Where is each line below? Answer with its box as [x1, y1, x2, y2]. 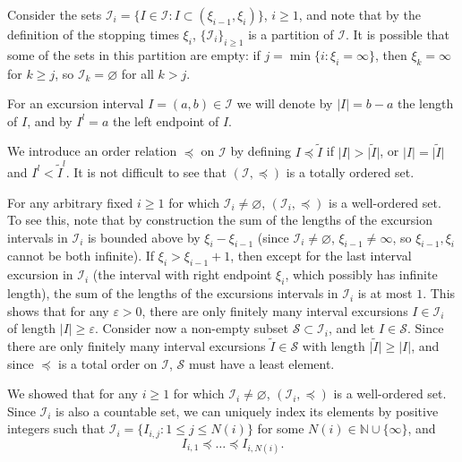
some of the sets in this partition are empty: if [7, 45, 261, 64]
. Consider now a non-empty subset [94, 319, 288, 338]
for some [257, 419, 304, 438]
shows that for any [7, 301, 109, 320]
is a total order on [58, 354, 158, 372]
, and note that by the [298, 5, 421, 23]
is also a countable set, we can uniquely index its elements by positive [56, 401, 439, 420]
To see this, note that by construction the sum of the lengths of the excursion [7, 210, 432, 229]
